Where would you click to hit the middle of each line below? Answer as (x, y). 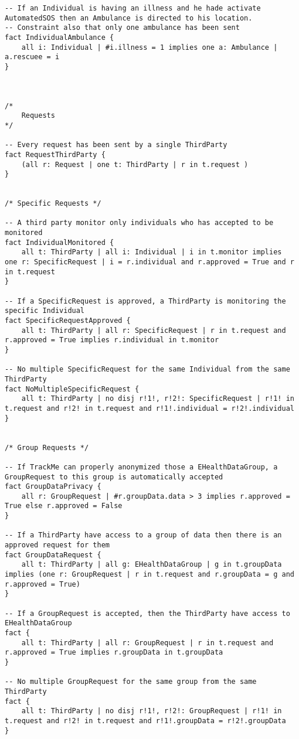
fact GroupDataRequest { (53, 555)
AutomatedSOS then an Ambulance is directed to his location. (129, 18)
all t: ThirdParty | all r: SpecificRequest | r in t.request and (154, 330)
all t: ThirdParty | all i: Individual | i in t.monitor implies (152, 252)
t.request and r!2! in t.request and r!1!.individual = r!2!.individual (149, 408)
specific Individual (45, 311)
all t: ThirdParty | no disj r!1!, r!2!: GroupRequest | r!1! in (152, 711)
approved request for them (57, 545)
